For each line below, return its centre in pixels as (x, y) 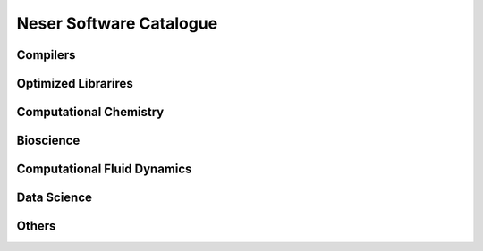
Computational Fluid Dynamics (104, 169)
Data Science (55, 198)
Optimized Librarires (75, 84)
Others (36, 226)
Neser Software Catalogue (117, 23)
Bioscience (48, 141)
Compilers (46, 55)
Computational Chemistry (90, 112)
